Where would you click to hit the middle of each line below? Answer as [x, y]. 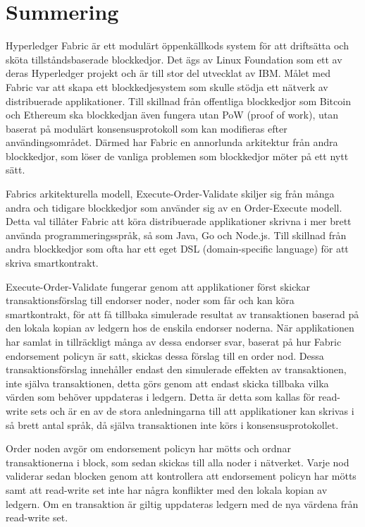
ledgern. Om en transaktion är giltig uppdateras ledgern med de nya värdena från [182, 503]
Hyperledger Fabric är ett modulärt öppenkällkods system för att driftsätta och [177, 46]
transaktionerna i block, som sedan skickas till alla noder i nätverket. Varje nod [178, 462]
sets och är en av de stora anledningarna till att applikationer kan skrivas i [192, 410]
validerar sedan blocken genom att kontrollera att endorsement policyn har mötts [181, 476]
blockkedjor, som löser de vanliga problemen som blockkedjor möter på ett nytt [177, 156]
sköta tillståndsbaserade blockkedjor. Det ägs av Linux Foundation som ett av [174, 59]
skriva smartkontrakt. [52, 263]
